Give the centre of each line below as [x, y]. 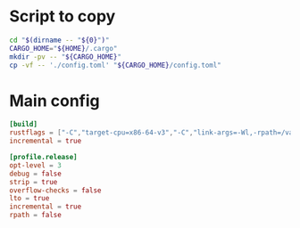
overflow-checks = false [55, 190]
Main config [54, 101]
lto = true [29, 199]
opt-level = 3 [36, 165]
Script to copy [62, 16]
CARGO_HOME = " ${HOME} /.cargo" [63, 48]
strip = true [33, 182]
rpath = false [36, 216]
